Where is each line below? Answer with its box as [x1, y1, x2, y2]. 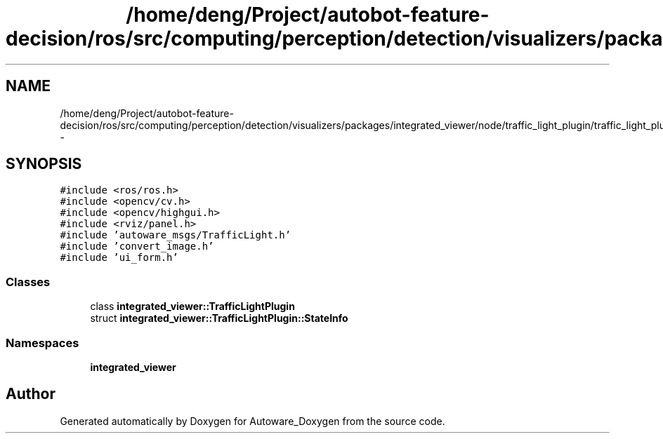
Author [6, 385, 55, 403]
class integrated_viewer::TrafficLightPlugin [90, 300, 295, 313]
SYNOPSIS [6, 155, 82, 173]
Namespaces [6, 335, 79, 350]
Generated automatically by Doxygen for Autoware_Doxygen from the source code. [60, 414, 445, 427]
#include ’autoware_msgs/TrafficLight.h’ [60, 229, 291, 241]
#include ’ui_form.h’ [60, 252, 178, 264]
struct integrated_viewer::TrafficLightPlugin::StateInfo [90, 312, 348, 325]
